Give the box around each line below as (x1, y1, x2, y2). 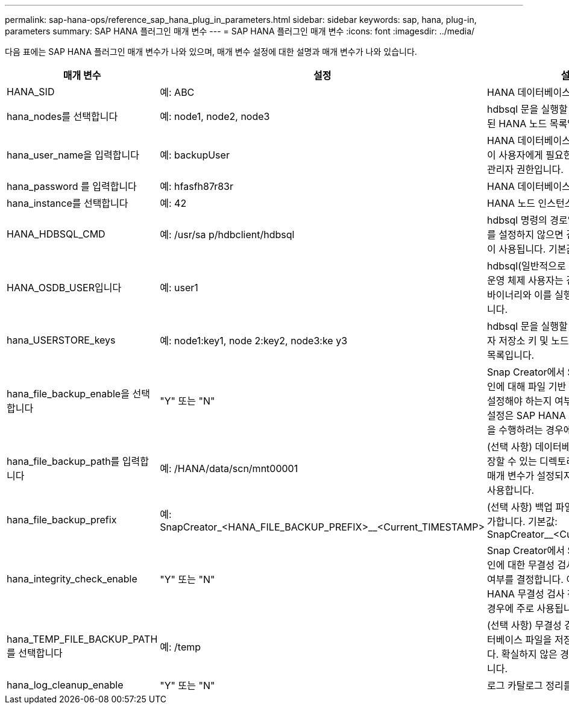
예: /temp (160, 641, 201, 653)
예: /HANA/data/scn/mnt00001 (160, 462, 298, 474)
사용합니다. (487, 484, 535, 496)
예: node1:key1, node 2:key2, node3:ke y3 (160, 335, 348, 347)
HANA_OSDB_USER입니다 (7, 282, 122, 294)
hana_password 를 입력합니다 (7, 180, 137, 192)
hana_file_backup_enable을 (7, 388, 130, 400)
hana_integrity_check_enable (7, 573, 137, 585)
